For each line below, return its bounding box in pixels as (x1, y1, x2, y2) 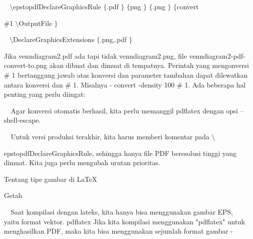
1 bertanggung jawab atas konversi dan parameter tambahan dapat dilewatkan (12, 69, 248, 80)
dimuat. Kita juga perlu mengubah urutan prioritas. (4, 157, 160, 168)
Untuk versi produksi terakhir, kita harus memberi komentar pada (11, 131, 210, 141)
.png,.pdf (100, 34, 127, 44)
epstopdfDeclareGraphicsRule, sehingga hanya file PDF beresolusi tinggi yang (4, 148, 237, 158)
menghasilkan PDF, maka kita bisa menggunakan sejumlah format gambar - (4, 226, 233, 236)
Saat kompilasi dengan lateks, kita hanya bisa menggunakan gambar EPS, (11, 206, 233, 217)
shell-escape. (4, 115, 41, 125)
